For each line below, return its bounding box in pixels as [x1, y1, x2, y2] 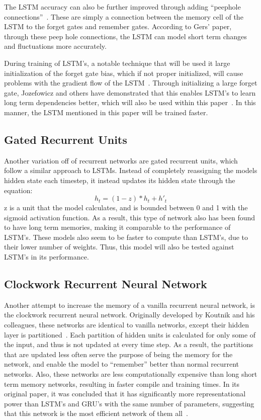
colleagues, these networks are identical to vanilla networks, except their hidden [4, 319, 249, 330]
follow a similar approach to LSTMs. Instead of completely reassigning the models [4, 165, 257, 176]
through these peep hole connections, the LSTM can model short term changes [4, 31, 247, 41]
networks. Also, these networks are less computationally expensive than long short [4, 369, 257, 379]
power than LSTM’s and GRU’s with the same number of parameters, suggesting [4, 398, 254, 408]
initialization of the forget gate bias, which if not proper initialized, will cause [4, 67, 243, 78]
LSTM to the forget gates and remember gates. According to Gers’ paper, [4, 21, 232, 32]
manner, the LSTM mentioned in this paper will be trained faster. [4, 107, 208, 117]
